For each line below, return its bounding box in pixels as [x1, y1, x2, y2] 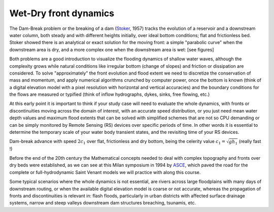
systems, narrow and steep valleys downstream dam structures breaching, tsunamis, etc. [9, 200, 196, 206]
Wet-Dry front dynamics [9, 8, 114, 19]
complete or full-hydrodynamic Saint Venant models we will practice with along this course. [9, 169, 201, 175]
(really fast [238, 138, 261, 145]
